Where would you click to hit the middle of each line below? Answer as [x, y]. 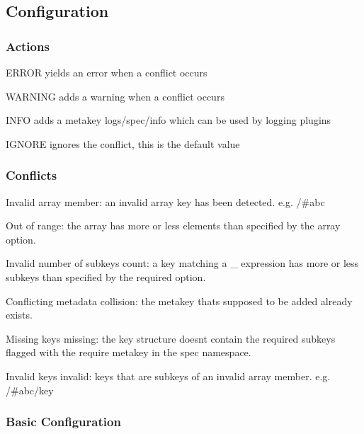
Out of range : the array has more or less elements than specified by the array [173, 225]
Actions [28, 46]
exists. [19, 315]
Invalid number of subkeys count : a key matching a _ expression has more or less [182, 263]
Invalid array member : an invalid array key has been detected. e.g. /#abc [165, 201]
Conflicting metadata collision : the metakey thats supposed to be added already [179, 301]
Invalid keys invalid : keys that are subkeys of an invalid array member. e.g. [168, 376]
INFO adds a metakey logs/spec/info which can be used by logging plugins [169, 120]
